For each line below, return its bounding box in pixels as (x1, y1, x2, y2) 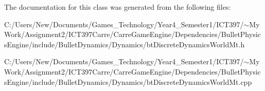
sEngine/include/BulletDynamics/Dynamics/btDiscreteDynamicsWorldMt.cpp (4, 76, 252, 87)
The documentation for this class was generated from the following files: (4, 2, 231, 12)
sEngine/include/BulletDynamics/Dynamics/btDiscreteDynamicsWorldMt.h (4, 39, 245, 49)
